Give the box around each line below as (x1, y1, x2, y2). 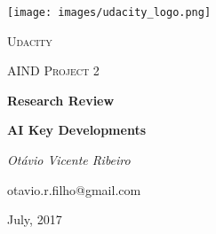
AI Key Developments (7, 121, 147, 139)
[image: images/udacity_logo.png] (7, 6, 212, 19)
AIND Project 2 (7, 61, 100, 80)
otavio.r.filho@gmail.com (7, 180, 141, 199)
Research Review (7, 90, 115, 109)
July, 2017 (7, 210, 62, 229)
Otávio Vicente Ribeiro (7, 151, 131, 169)
